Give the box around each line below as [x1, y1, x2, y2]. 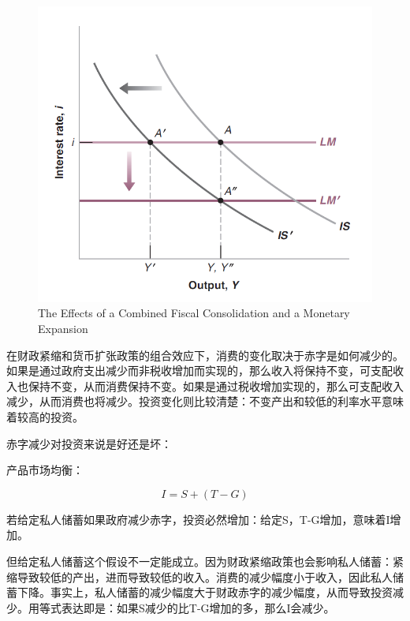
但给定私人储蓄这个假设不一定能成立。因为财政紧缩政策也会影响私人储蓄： [6, 552, 393, 569]
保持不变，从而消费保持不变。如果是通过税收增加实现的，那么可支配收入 [28, 377, 404, 394]
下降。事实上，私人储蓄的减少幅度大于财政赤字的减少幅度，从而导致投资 [17, 584, 393, 600]
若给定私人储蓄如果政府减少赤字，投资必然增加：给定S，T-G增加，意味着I [6, 511, 390, 527]
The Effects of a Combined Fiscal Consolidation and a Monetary [38, 305, 350, 321]
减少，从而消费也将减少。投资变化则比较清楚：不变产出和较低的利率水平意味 [6, 393, 404, 410]
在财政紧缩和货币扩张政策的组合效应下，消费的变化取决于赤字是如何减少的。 [6, 346, 404, 363]
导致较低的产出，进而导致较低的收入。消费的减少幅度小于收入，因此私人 [17, 568, 393, 585]
